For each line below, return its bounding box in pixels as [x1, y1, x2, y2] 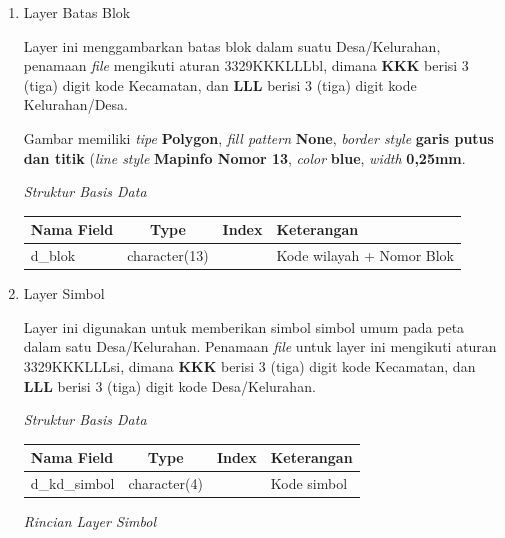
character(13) [127, 245, 209, 266]
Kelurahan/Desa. [23, 94, 128, 115]
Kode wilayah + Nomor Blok [276, 245, 455, 266]
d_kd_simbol [30, 473, 115, 494]
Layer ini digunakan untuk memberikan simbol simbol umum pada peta [23, 316, 465, 337]
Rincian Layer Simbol [23, 511, 157, 532]
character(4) [128, 473, 203, 494]
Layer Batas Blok [23, 2, 131, 22]
